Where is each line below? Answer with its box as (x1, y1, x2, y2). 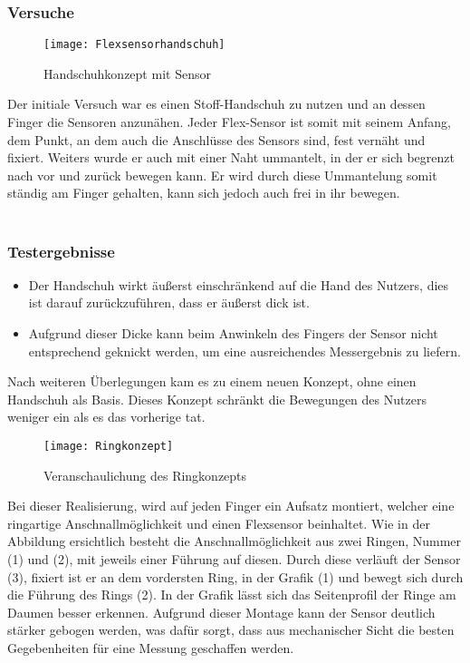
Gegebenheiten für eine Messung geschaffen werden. (7, 639, 294, 657)
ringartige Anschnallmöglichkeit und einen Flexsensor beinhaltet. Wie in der (7, 513, 430, 532)
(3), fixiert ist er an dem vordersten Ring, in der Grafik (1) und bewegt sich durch (7, 567, 464, 586)
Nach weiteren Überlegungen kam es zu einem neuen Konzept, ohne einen (7, 372, 417, 391)
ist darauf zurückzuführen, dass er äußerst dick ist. (28, 293, 310, 312)
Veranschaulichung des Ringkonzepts (43, 465, 247, 484)
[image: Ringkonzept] (43, 440, 174, 453)
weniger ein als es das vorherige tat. (7, 407, 206, 426)
